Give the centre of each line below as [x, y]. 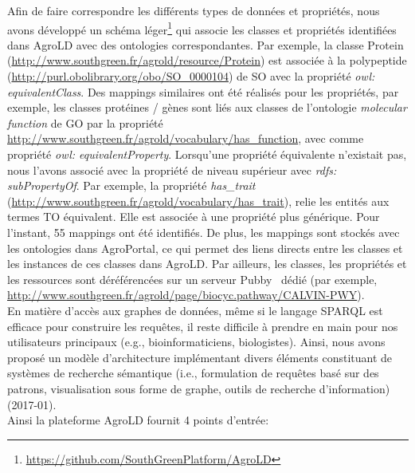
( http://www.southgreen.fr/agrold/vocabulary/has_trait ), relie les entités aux [198, 201]
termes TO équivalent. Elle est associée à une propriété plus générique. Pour [194, 217]
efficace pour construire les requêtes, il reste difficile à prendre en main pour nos [203, 326]
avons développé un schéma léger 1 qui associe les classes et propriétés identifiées [202, 28]
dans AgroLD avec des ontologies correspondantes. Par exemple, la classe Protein [206, 44]
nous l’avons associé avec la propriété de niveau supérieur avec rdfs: [172, 169]
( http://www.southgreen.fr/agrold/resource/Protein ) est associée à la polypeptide [207, 60]
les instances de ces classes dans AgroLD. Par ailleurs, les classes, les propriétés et [207, 264]
